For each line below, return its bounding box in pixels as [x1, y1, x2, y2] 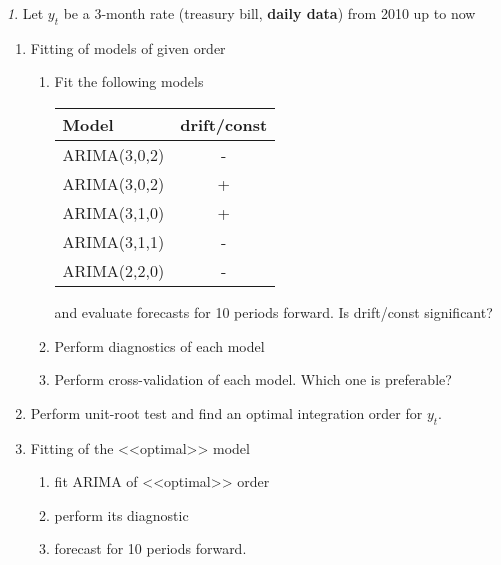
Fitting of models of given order [30, 37, 226, 58]
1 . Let [7, 3, 44, 23]
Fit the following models [54, 71, 204, 92]
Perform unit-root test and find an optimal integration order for [30, 402, 423, 423]
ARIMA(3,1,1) [62, 229, 165, 253]
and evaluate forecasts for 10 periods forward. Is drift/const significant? [54, 301, 493, 322]
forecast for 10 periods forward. [54, 538, 247, 559]
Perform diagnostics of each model [54, 335, 265, 356]
